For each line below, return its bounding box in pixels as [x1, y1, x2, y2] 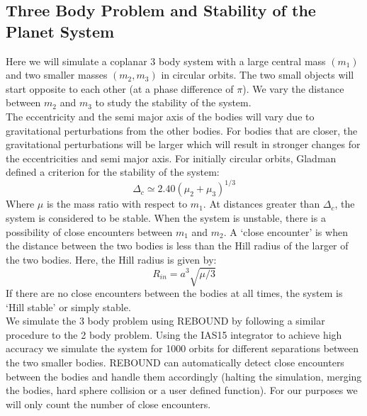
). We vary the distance [242, 81, 344, 96]
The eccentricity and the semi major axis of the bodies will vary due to [6, 108, 315, 123]
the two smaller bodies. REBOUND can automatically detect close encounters [6, 354, 344, 369]
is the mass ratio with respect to [46, 196, 188, 211]
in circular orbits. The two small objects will [161, 67, 354, 82]
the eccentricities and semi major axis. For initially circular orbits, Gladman [6, 150, 337, 165]
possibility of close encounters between [6, 224, 173, 239]
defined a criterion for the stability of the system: [6, 164, 220, 179]
